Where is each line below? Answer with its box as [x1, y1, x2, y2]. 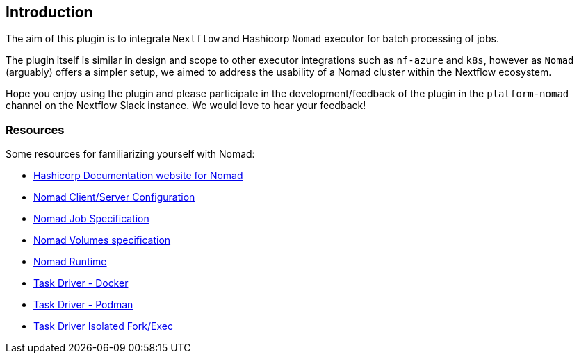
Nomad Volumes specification [33, 234, 171, 247]
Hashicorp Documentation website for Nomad [33, 169, 243, 182]
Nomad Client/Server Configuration [33, 191, 195, 203]
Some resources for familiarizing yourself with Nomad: [6, 148, 255, 160]
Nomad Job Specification [33, 212, 149, 225]
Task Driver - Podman [33, 299, 133, 311]
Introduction [6, 3, 93, 21]
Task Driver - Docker [33, 277, 129, 290]
